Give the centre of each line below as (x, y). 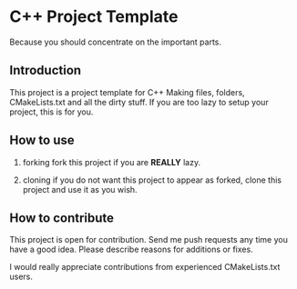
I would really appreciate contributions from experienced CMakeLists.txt (145, 267)
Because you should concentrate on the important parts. (115, 42)
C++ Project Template (94, 17)
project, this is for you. (51, 112)
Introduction (46, 70)
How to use (42, 140)
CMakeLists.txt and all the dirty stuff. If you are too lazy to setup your (139, 102)
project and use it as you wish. (80, 189)
